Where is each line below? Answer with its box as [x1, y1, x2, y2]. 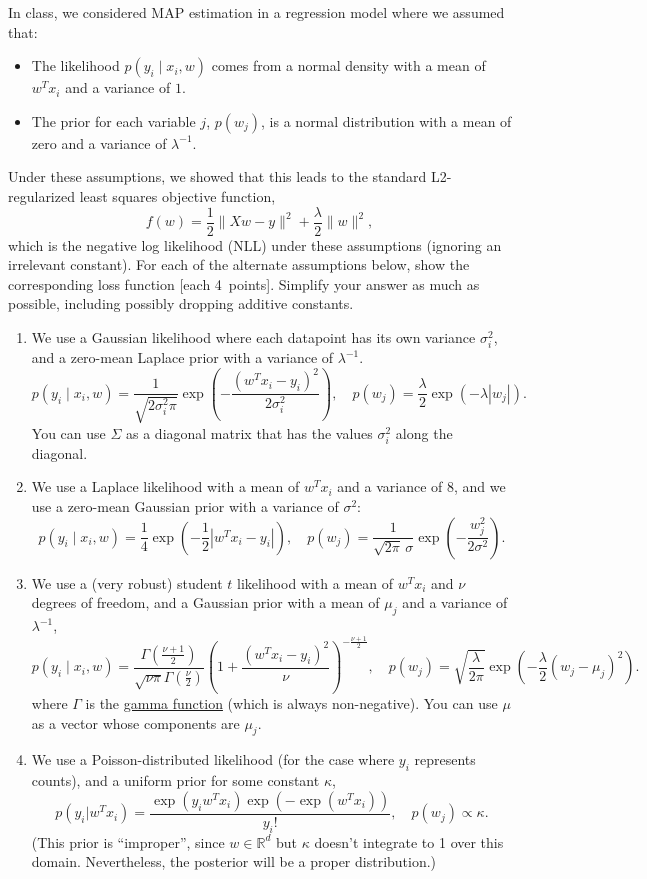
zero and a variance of [31, 132, 167, 153]
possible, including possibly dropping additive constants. [8, 293, 354, 314]
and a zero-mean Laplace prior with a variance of [31, 347, 334, 368]
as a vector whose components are [31, 712, 240, 733]
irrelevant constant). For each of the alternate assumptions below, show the [8, 254, 470, 275]
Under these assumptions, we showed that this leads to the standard [8, 166, 427, 187]
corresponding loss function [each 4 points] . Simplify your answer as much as [8, 273, 480, 294]
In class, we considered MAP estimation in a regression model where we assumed [8, 2, 505, 22]
